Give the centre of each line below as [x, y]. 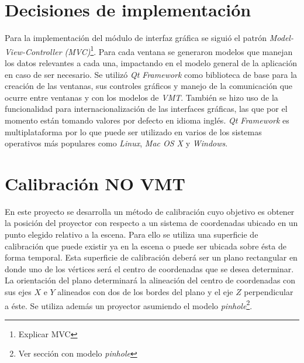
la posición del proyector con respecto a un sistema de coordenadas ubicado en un [151, 223]
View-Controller [33, 51]
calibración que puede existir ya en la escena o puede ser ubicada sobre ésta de [146, 246]
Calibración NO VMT [95, 183]
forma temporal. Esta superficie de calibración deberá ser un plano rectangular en [151, 257]
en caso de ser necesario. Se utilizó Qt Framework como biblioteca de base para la [151, 74]
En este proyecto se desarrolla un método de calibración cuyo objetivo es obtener [150, 211]
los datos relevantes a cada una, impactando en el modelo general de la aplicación [151, 62]
